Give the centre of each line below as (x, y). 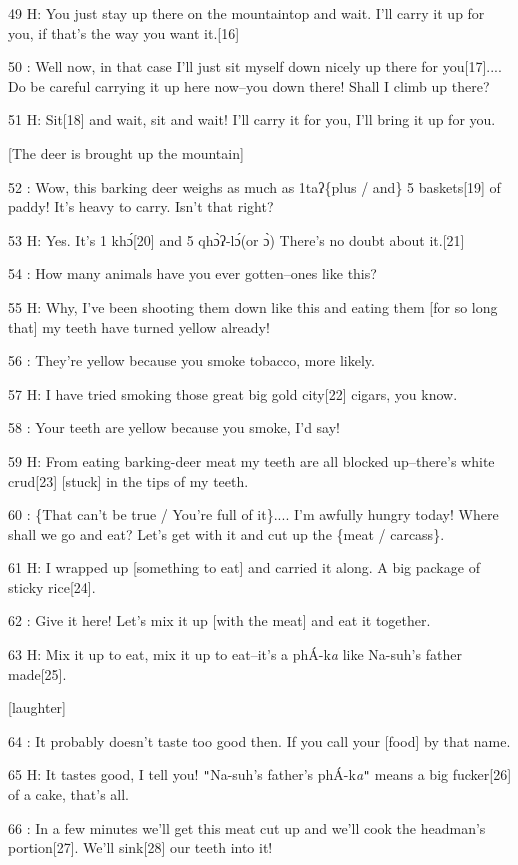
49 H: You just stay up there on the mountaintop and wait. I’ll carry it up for (246, 13)
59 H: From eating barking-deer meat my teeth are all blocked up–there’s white (251, 460)
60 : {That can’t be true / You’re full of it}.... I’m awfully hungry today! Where (253, 514)
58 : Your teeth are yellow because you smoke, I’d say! (174, 427)
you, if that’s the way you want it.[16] (124, 32)
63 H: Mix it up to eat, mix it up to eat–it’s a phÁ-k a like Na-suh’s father (235, 654)
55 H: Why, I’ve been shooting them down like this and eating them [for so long (253, 306)
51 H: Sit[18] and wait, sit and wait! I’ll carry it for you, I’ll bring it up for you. (252, 119)
